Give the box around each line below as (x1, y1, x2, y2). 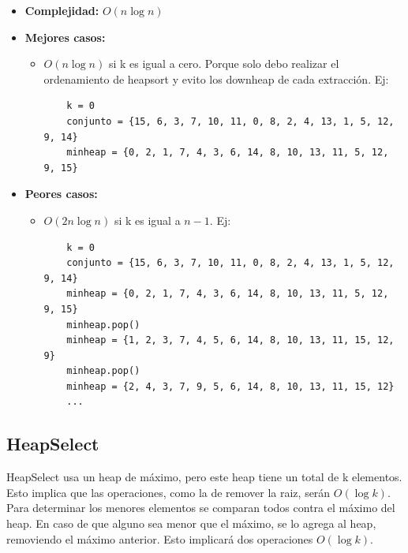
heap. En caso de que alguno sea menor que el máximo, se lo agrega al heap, (6, 515, 376, 532)
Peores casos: (24, 185, 98, 202)
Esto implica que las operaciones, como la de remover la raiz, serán (6, 484, 331, 500)
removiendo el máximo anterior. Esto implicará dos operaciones (6, 530, 313, 547)
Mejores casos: (24, 28, 106, 45)
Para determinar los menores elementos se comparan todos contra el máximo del (6, 499, 395, 516)
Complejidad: (24, 2, 99, 18)
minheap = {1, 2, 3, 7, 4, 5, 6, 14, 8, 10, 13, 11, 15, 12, (66, 334, 395, 346)
